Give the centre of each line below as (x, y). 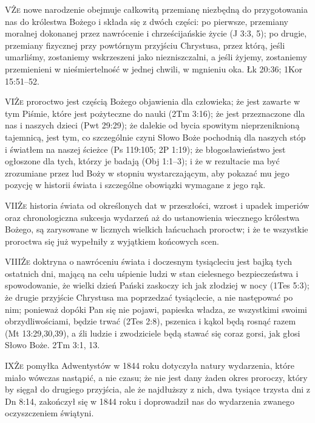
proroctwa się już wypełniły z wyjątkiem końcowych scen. (112, 241)
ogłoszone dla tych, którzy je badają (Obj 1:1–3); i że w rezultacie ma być (142, 161)
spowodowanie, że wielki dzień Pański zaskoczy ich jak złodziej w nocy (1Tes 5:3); (157, 285)
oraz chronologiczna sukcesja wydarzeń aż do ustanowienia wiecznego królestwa (152, 217)
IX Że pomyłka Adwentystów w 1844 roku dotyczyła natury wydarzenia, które (150, 365)
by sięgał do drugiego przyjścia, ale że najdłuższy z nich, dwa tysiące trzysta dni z (157, 389)
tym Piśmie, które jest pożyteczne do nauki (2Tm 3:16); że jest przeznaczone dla (155, 113)
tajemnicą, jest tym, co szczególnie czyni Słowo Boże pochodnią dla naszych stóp (155, 137)
